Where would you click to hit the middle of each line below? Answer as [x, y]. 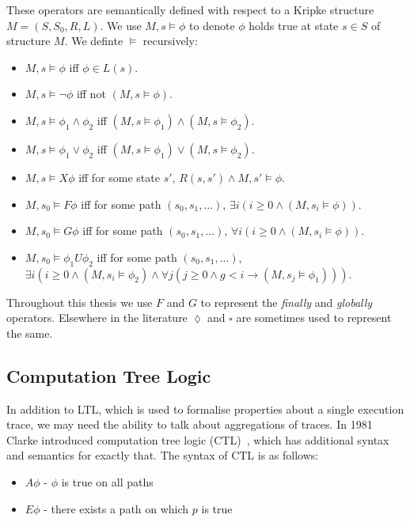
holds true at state [294, 25]
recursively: [170, 41]
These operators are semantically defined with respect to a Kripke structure [190, 9]
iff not [91, 94]
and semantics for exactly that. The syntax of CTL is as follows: [163, 455]
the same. [30, 333]
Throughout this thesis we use [80, 302]
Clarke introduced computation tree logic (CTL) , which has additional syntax [198, 439]
